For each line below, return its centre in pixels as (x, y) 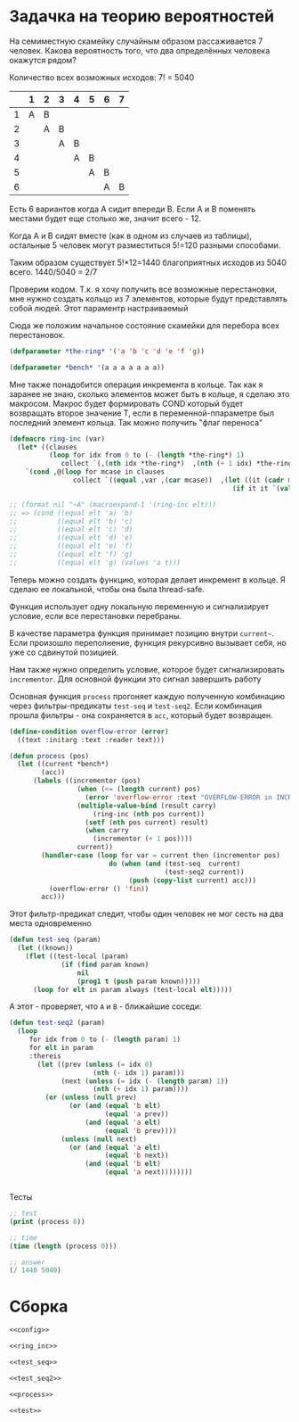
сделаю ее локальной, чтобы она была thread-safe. (107, 589)
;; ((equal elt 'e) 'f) (71, 546)
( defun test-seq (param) (55, 940)
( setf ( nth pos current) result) (147, 823)
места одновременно (50, 923)
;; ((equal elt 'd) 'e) (71, 538)
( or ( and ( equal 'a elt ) (115, 1147)
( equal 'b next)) (137, 1156)
